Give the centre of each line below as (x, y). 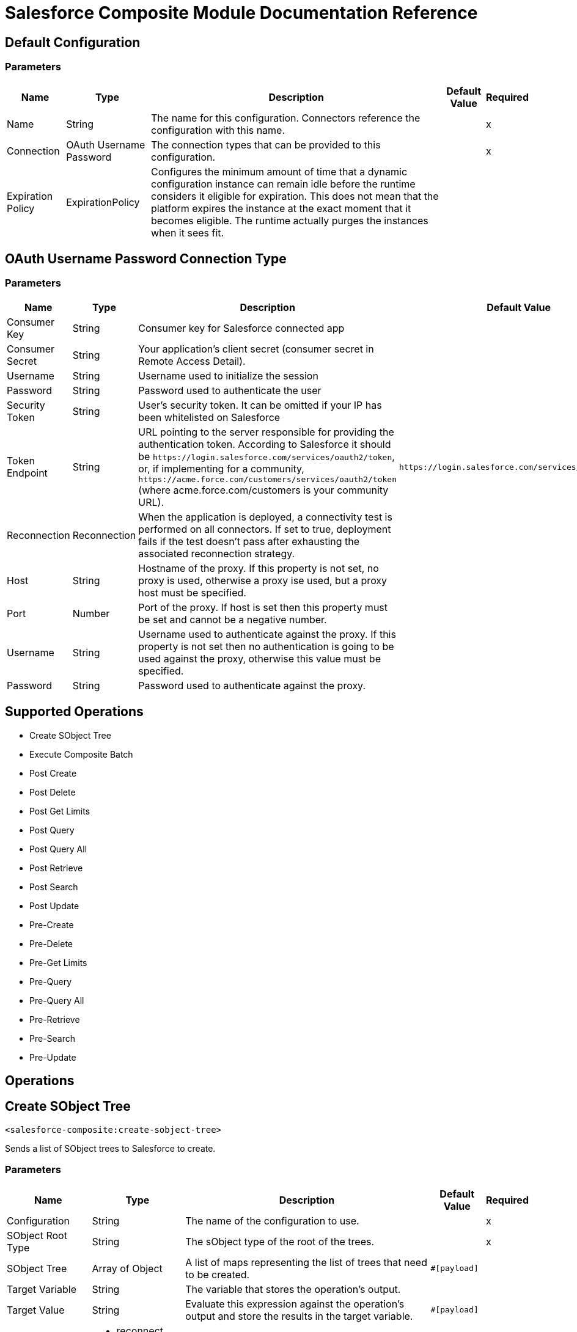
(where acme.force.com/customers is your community (263, 490)
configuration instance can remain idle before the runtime (283, 184)
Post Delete (53, 792)
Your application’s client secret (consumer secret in (256, 349)
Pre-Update (53, 1057)
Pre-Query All (57, 1000)
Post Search (54, 887)
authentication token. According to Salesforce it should (265, 444)
